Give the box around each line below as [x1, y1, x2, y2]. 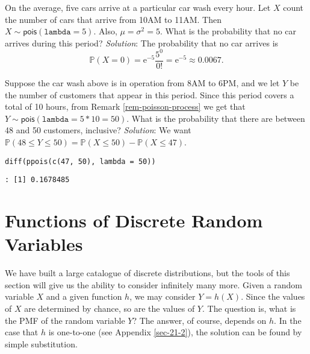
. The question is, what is [202, 302, 296, 314]
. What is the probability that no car [160, 25, 297, 37]
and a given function [46, 290, 122, 303]
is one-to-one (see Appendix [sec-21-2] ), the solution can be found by [48, 326, 302, 338]
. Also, [93, 25, 117, 37]
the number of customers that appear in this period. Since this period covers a [5, 88, 294, 101]
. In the [274, 314, 302, 326]
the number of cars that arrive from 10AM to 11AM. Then [5, 13, 222, 25]
